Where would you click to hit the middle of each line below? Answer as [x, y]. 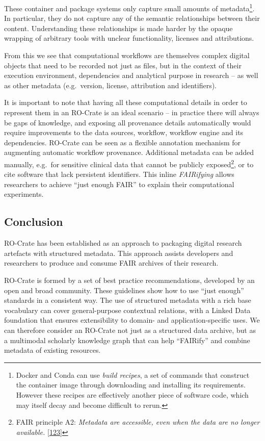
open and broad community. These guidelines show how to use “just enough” [124, 290]
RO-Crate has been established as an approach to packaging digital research [123, 243]
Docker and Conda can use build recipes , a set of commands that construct [133, 374]
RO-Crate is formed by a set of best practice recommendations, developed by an [129, 280]
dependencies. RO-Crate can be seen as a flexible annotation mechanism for [123, 142]
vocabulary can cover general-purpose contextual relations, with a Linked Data [127, 310]
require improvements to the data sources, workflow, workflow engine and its [124, 132]
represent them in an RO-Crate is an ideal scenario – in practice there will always [132, 112]
